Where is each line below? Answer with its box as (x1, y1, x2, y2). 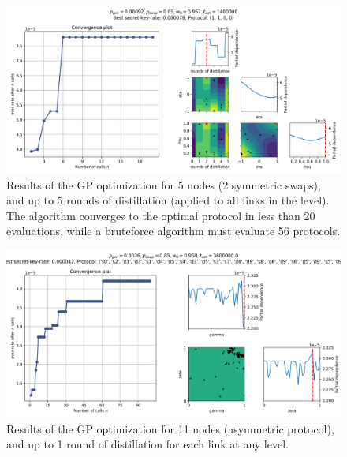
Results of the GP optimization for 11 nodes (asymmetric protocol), (6, 420, 334, 436)
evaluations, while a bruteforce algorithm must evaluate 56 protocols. (6, 223, 341, 239)
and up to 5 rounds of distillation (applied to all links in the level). (6, 192, 330, 208)
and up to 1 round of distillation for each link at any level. (6, 436, 289, 452)
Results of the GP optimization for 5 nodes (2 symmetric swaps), (6, 176, 321, 193)
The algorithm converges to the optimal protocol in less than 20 (6, 207, 315, 223)
